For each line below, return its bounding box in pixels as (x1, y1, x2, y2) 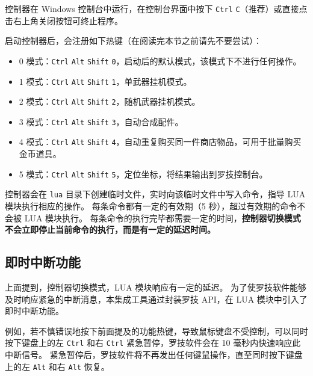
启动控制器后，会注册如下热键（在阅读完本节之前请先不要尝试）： (5, 34, 262, 47)
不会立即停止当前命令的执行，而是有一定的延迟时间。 (5, 223, 215, 236)
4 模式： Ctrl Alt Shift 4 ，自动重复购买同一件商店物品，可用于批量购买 (19, 135, 302, 148)
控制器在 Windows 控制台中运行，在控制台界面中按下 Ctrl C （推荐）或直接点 (5, 2, 308, 14)
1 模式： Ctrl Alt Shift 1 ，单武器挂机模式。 (19, 75, 192, 87)
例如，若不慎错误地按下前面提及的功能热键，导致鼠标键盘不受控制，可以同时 (5, 324, 308, 337)
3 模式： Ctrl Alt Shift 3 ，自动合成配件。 (19, 115, 184, 128)
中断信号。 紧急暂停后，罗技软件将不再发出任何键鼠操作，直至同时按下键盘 (5, 348, 303, 361)
